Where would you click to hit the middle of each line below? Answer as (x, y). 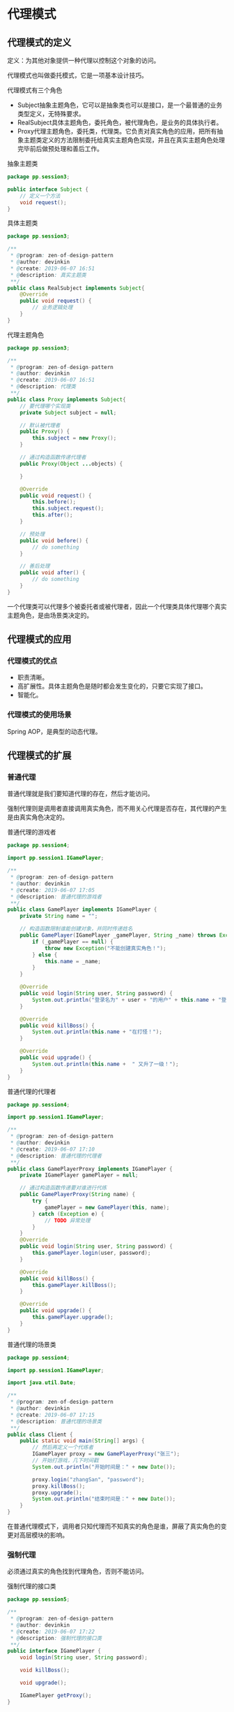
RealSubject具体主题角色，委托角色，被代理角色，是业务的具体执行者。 (120, 122)
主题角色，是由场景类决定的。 (50, 615)
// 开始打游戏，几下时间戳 (65, 1461)
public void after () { (53, 573)
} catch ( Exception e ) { (68, 1214)
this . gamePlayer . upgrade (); (73, 1317)
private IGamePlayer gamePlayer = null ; (79, 1175)
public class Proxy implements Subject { (67, 399)
